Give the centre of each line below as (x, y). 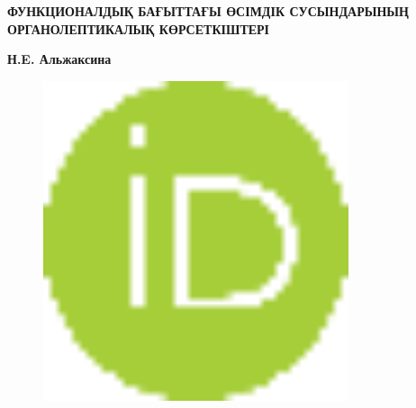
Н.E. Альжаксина (59, 59)
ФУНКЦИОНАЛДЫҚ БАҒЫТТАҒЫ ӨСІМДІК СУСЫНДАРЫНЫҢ (208, 11)
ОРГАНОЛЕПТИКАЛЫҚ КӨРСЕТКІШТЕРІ (139, 28)
